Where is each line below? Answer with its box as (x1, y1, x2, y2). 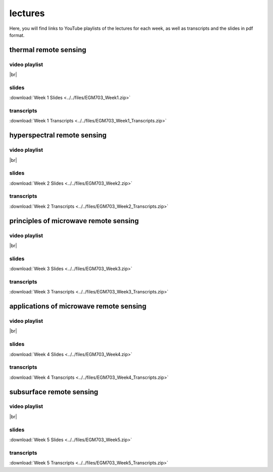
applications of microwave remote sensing (9, 302, 147, 311)
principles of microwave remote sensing (9, 217, 139, 225)
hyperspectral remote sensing (9, 131, 107, 140)
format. (9, 32, 25, 38)
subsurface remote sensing (9, 388, 99, 396)
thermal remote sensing (9, 46, 86, 54)
